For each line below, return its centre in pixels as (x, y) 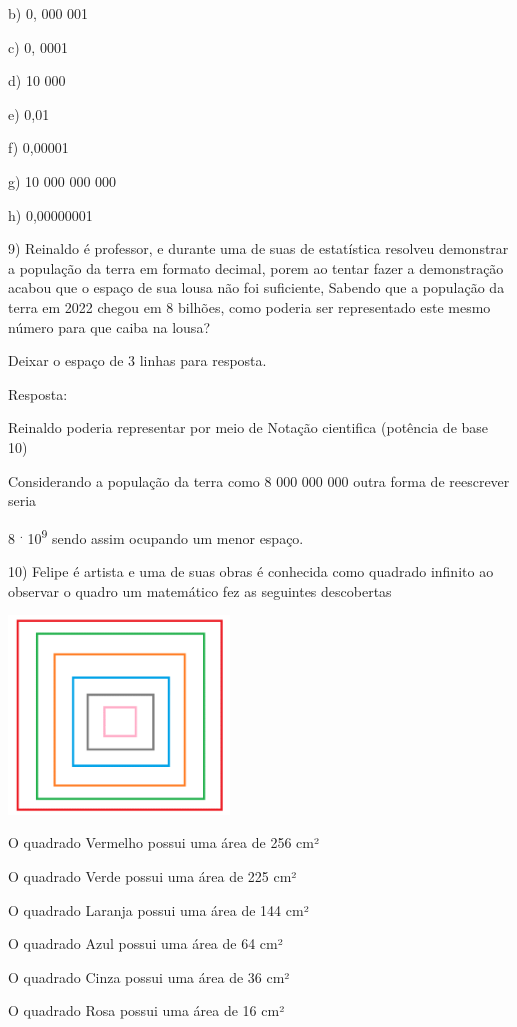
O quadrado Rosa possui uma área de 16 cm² (146, 1010)
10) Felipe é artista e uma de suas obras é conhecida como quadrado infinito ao (251, 570)
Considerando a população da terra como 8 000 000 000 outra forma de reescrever (259, 480)
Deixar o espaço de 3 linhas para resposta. (137, 360)
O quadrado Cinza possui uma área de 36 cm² (149, 976)
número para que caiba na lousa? (109, 326)
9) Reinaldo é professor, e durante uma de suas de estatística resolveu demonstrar (258, 248)
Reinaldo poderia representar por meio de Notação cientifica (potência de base (248, 427)
